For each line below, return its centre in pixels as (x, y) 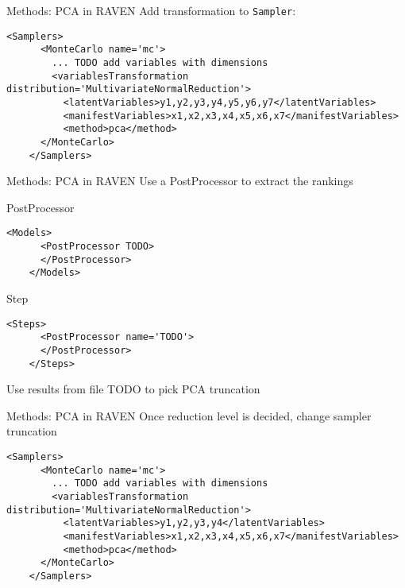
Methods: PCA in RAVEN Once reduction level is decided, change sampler (189, 415)
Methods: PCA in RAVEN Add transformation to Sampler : (151, 10)
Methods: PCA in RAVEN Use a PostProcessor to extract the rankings (180, 181)
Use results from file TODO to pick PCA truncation (133, 389)
